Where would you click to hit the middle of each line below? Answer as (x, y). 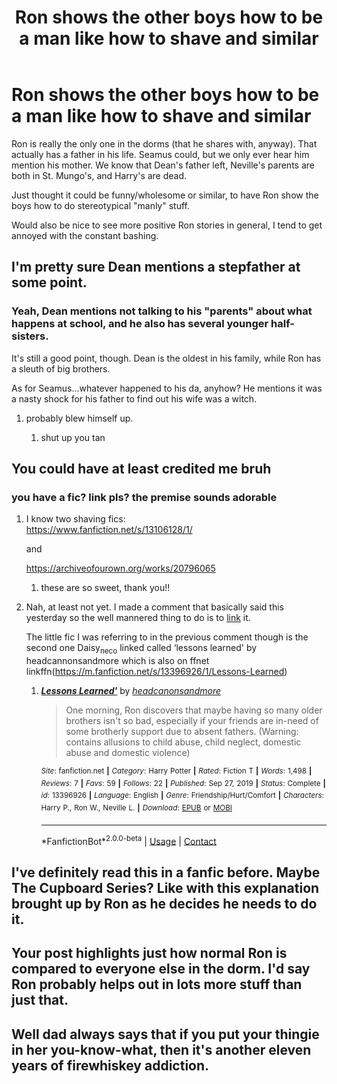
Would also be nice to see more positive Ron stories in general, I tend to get (167, 225)
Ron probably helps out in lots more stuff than (157, 984)
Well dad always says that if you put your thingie (165, 1034)
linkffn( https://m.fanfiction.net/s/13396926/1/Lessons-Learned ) (156, 672)
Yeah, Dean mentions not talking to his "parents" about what (162, 311)
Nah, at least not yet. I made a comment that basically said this (154, 607)
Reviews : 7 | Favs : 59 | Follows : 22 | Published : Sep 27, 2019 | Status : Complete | (183, 783)
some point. (49, 282)
